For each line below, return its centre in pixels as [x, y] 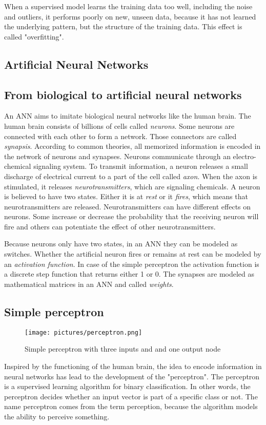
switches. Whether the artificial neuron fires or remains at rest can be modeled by [133, 254]
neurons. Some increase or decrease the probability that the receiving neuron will [131, 216]
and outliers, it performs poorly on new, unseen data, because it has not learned [130, 16]
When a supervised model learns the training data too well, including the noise [128, 6]
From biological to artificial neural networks [123, 94]
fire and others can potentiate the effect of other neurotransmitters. [110, 226]
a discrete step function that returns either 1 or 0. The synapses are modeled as [129, 274]
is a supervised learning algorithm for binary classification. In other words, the [127, 386]
